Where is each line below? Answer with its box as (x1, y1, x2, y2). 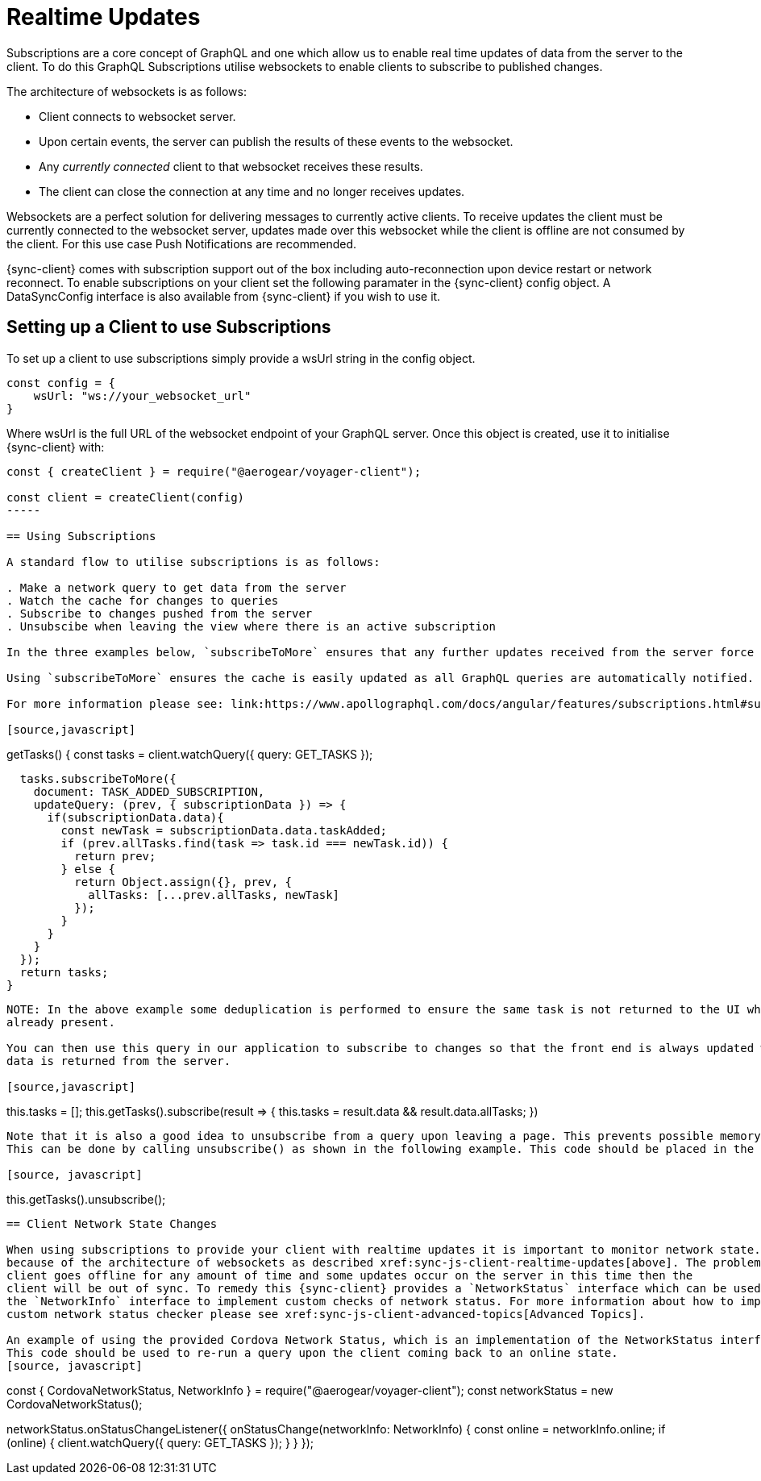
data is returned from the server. (6, 1054, 231, 1067)
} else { (60, 862, 115, 876)
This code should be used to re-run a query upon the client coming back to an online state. (6, 1346, 618, 1359)
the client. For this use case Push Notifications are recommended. (6, 236, 357, 251)
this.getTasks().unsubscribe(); (6, 1192, 166, 1206)
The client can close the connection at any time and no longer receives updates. (39, 184, 465, 198)
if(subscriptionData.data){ (47, 810, 224, 824)
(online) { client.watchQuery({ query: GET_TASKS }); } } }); (6, 1435, 314, 1450)
